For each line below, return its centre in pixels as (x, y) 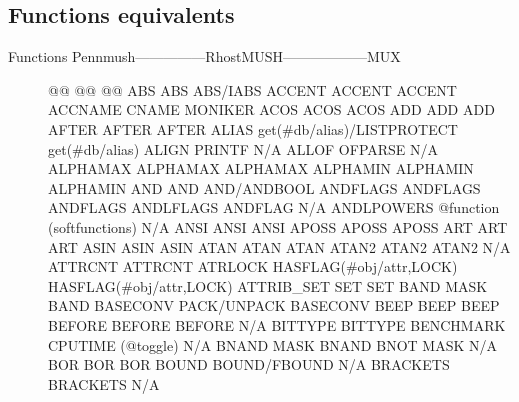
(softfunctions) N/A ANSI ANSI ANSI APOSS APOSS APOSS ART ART (278, 226)
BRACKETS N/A (104, 383)
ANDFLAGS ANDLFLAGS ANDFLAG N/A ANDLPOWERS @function (274, 207)
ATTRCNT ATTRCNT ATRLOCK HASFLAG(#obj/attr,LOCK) (253, 266)
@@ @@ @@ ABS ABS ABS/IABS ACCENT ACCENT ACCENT (252, 89)
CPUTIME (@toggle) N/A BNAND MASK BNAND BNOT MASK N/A (272, 344)
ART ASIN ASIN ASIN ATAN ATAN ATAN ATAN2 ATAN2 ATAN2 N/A (279, 246)
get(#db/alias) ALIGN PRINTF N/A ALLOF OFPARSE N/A (243, 148)
